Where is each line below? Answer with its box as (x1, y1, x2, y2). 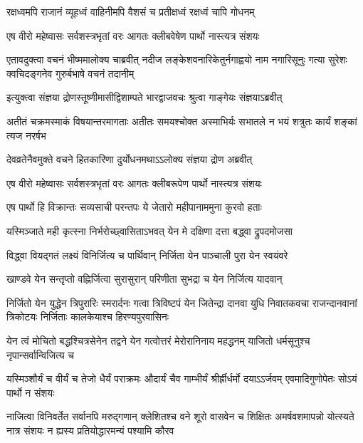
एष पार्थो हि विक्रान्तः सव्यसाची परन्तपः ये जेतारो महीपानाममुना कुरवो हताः (6, 199, 262, 214)
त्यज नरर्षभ (6, 127, 46, 142)
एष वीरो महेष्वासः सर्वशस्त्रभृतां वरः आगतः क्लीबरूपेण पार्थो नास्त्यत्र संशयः (6, 175, 262, 190)
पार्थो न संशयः (6, 385, 55, 400)
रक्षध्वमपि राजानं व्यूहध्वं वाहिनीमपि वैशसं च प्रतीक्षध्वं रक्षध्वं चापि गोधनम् (6, 4, 255, 19)
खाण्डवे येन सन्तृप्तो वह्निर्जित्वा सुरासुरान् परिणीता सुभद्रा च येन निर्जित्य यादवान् (6, 271, 283, 286)
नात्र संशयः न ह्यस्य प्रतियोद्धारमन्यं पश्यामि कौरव (6, 422, 174, 437)
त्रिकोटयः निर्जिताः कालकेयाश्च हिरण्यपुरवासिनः (6, 309, 169, 324)
